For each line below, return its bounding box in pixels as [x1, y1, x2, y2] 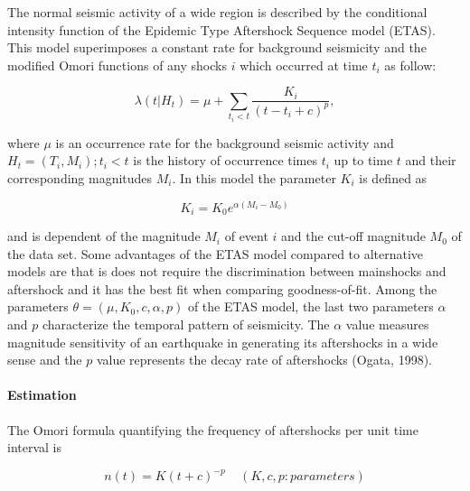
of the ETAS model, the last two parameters [187, 297, 434, 316]
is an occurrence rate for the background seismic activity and [55, 133, 394, 152]
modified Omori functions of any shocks [7, 55, 227, 74]
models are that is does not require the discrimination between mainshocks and [7, 262, 446, 281]
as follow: [384, 55, 437, 74]
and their [405, 151, 456, 170]
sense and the [7, 350, 82, 369]
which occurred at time [240, 55, 368, 74]
